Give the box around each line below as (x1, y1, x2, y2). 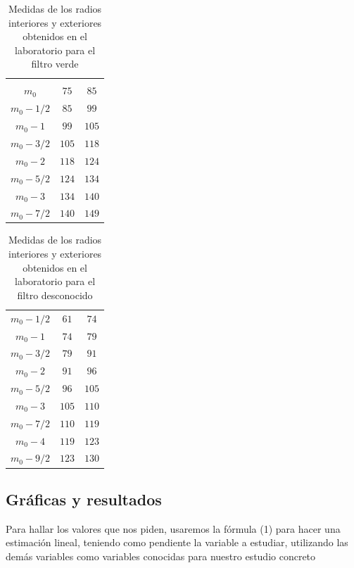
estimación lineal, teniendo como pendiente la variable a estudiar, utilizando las (6, 535, 348, 550)
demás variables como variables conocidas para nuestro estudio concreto (6, 548, 316, 563)
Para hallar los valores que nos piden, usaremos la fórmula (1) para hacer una (6, 521, 341, 536)
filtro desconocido (17, 287, 93, 302)
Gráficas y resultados (6, 488, 162, 510)
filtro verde (31, 56, 79, 71)
